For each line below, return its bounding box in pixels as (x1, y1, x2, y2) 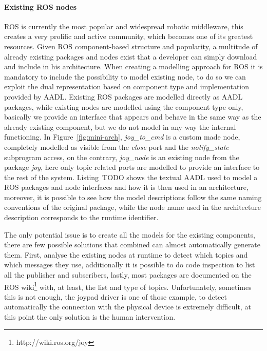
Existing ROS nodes (4, 1, 77, 12)
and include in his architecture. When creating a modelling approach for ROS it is (4, 61, 263, 72)
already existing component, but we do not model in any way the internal (4, 121, 236, 132)
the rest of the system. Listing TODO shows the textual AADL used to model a (4, 171, 258, 182)
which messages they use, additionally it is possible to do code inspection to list (4, 259, 255, 270)
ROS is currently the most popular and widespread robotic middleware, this (4, 21, 243, 31)
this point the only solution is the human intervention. (4, 311, 176, 322)
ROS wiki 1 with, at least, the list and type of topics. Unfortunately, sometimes (4, 280, 252, 292)
